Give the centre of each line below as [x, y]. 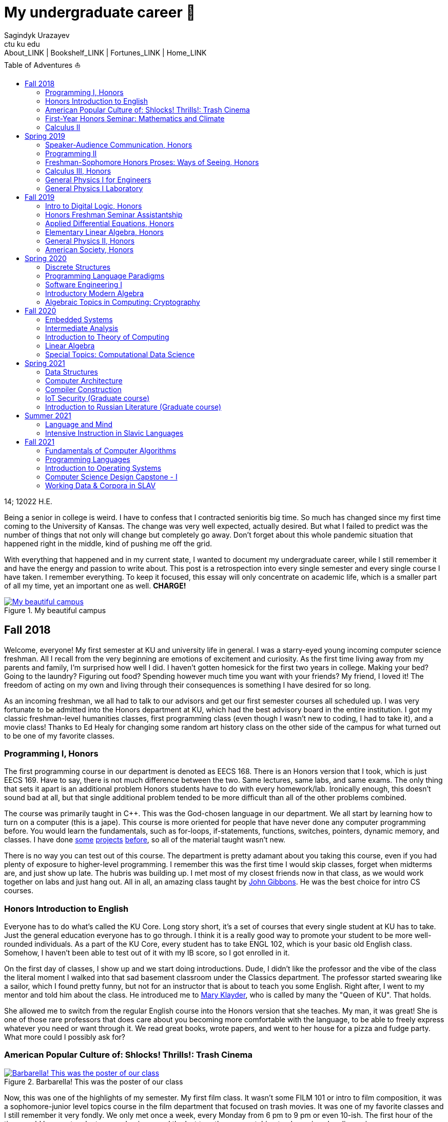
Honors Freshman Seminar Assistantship [114, 214]
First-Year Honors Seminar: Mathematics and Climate [135, 118]
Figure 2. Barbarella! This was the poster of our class [94, 1081]
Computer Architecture [84, 380]
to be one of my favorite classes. [60, 735]
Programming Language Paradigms [105, 275]
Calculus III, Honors [78, 171]
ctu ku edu [22, 44]
